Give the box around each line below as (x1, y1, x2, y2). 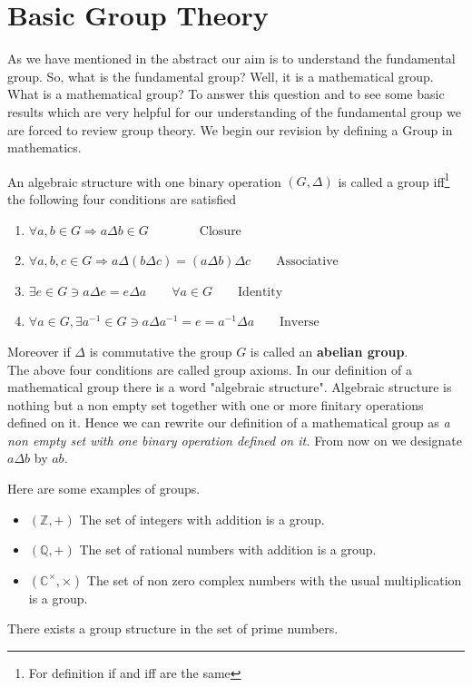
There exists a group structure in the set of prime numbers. (7, 619, 339, 638)
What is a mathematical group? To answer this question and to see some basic (7, 84, 445, 103)
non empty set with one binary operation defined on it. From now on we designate (7, 430, 462, 449)
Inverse (280, 316, 320, 329)
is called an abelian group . (250, 341, 408, 360)
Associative (276, 255, 339, 269)
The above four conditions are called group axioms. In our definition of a (7, 359, 413, 378)
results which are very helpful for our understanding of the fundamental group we (7, 102, 461, 121)
